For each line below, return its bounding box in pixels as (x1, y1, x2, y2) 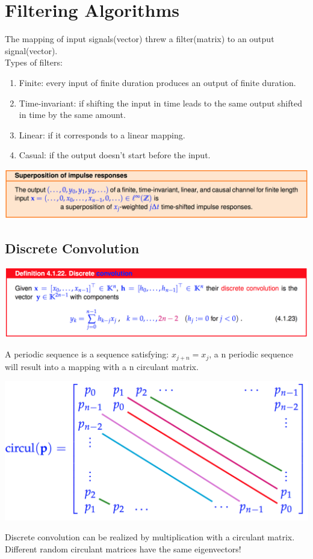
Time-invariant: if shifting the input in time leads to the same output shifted (19, 96, 302, 109)
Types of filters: (5, 56, 63, 69)
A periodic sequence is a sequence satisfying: (5, 348, 169, 360)
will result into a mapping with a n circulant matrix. (5, 360, 199, 372)
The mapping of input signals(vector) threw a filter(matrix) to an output (5, 32, 274, 45)
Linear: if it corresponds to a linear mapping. (19, 128, 185, 141)
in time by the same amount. (19, 108, 126, 121)
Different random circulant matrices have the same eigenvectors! (5, 542, 241, 555)
